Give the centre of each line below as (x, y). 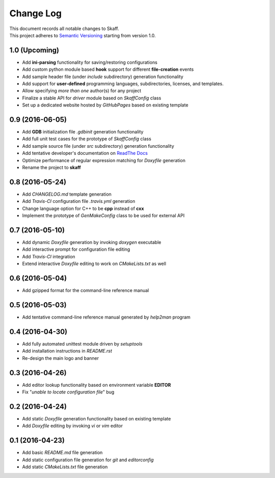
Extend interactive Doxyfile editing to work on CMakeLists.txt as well (94, 264)
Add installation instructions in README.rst (67, 351)
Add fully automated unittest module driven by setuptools (82, 343)
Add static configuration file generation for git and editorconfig (88, 460)
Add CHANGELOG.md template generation (67, 194)
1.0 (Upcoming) (34, 50)
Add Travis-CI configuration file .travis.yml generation (79, 201)
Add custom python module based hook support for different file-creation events (108, 69)
